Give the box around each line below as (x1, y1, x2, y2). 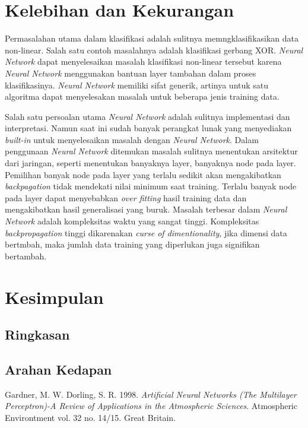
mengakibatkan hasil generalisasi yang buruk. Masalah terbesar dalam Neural (5, 203, 287, 215)
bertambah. (5, 249, 47, 262)
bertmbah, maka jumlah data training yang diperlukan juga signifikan (5, 238, 260, 251)
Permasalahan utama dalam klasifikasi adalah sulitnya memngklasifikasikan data (5, 32, 299, 45)
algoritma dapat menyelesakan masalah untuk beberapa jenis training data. (5, 90, 280, 103)
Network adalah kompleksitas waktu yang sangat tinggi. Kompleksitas (5, 215, 259, 227)
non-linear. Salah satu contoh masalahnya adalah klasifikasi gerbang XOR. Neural (5, 43, 303, 56)
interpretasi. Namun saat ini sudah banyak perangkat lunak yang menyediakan (5, 122, 292, 134)
